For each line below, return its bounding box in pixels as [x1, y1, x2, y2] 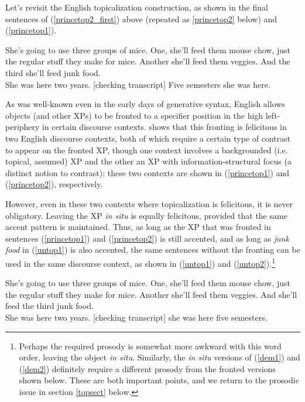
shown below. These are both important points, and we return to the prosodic [19, 374, 299, 386]
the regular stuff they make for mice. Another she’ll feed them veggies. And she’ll [5, 288, 297, 300]
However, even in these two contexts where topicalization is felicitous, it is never [5, 197, 293, 209]
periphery [5, 121, 40, 133]
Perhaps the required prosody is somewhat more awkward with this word [19, 339, 282, 352]
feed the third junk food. [5, 300, 94, 312]
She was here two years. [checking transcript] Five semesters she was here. [5, 78, 270, 90]
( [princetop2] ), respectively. [5, 178, 103, 190]
